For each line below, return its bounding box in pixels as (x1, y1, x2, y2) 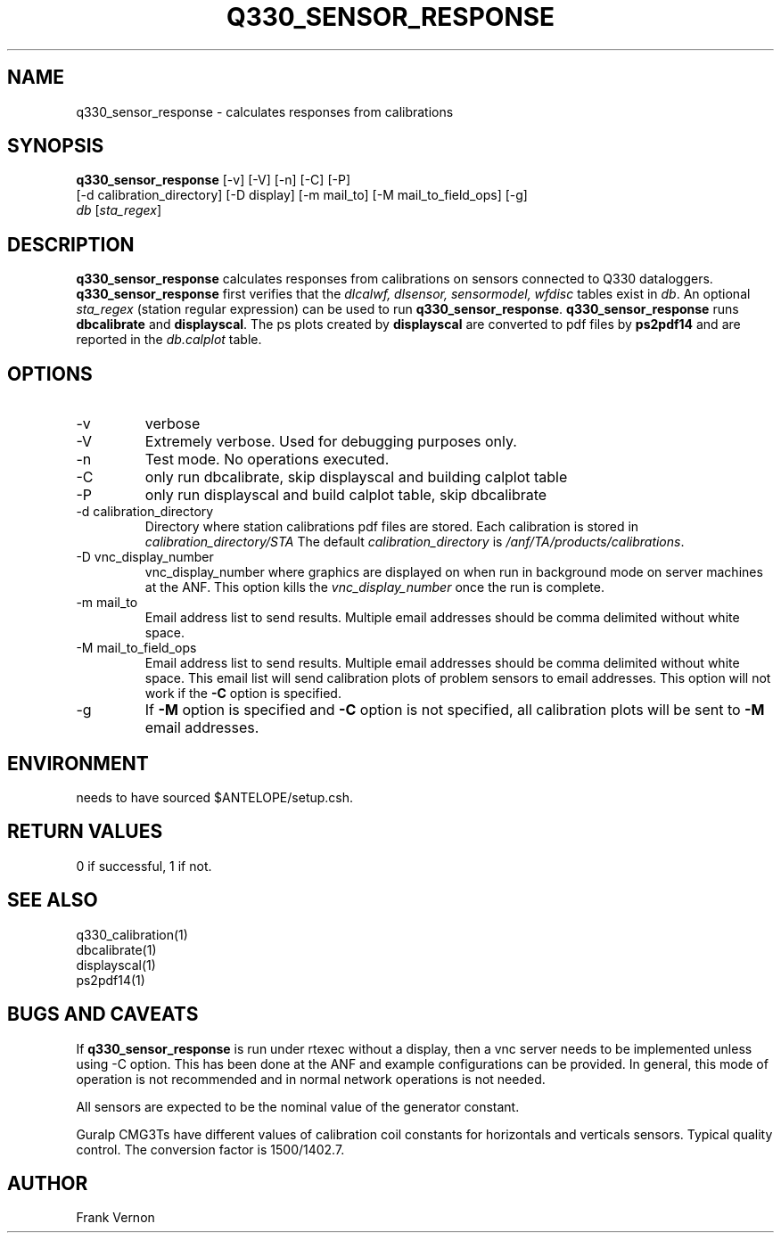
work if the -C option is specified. (144, 686, 341, 702)
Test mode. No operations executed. (144, 450, 390, 469)
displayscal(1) (76, 957, 156, 973)
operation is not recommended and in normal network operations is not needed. (76, 1071, 546, 1087)
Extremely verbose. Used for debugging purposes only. (144, 432, 517, 451)
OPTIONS (7, 362, 93, 385)
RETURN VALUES (7, 820, 163, 843)
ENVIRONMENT (7, 751, 149, 775)
